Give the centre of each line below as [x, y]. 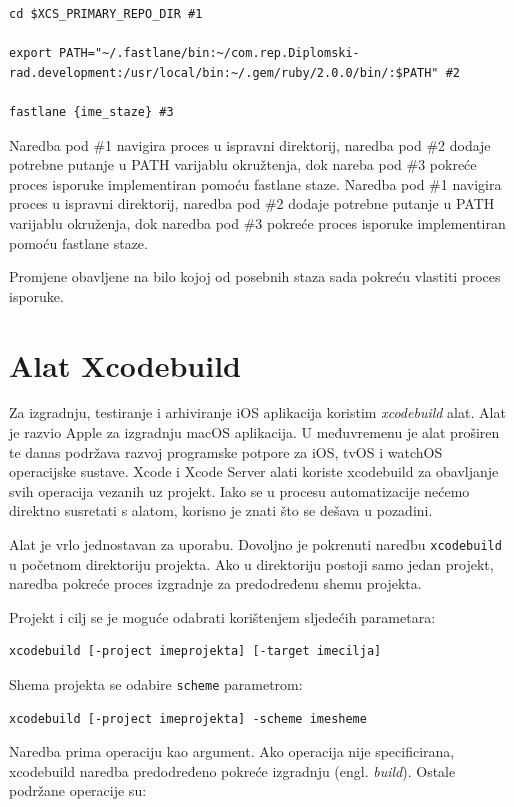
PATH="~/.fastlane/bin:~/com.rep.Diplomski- [209, 53]
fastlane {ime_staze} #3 [91, 111]
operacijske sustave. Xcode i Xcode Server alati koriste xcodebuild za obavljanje [254, 471]
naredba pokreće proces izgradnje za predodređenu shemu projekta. [215, 583]
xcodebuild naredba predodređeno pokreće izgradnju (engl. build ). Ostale [232, 770]
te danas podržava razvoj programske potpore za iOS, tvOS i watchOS [226, 451]
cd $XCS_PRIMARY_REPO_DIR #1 [106, 14]
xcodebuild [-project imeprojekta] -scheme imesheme [188, 718]
